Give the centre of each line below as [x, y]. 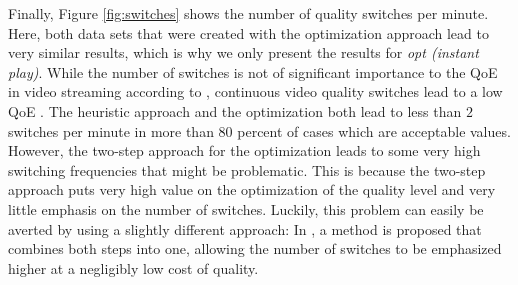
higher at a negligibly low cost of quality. [133, 267]
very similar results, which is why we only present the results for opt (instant [243, 52]
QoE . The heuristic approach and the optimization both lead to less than [235, 110]
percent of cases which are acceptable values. [374, 130]
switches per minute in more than [111, 130]
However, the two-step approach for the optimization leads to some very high [244, 150]
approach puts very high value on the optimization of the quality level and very [252, 189]
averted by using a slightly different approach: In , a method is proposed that [245, 228]
